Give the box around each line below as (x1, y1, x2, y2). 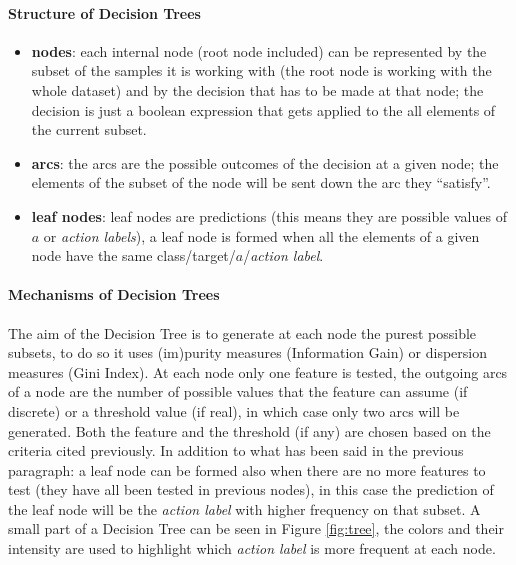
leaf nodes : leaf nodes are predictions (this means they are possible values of (31, 205, 507, 226)
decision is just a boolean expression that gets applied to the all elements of (31, 99, 496, 120)
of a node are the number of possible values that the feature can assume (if (8, 381, 468, 402)
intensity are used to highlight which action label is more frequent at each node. (8, 538, 496, 559)
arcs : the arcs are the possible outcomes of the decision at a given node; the (31, 152, 499, 173)
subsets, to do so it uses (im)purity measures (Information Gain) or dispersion (8, 342, 488, 363)
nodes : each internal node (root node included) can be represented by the (31, 40, 487, 61)
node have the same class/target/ (31, 245, 236, 266)
